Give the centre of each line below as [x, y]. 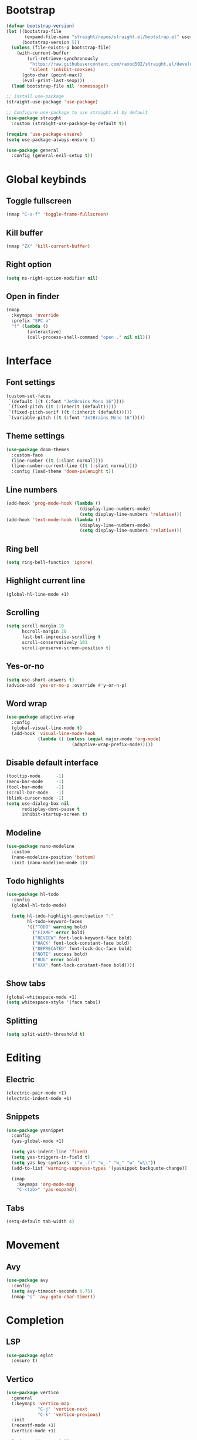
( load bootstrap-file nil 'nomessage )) [60, 86]
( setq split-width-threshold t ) [45, 1035]
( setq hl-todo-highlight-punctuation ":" [63, 916]
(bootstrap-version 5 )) [51, 42]
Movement [33, 1245]
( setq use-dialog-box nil [38, 803]
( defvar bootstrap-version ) [40, 26]
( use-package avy [27, 1280]
